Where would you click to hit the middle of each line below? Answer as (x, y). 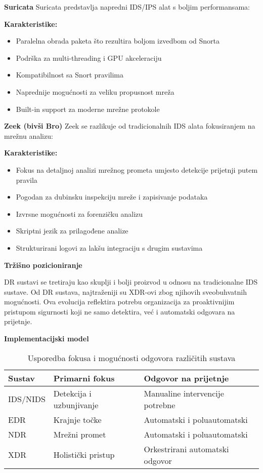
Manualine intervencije (184, 393)
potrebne (160, 405)
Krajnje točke (77, 419)
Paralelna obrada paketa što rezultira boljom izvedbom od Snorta (118, 41)
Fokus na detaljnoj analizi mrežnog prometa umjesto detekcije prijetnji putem (137, 169)
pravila (27, 180)
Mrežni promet (80, 434)
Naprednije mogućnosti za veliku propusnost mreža (95, 91)
